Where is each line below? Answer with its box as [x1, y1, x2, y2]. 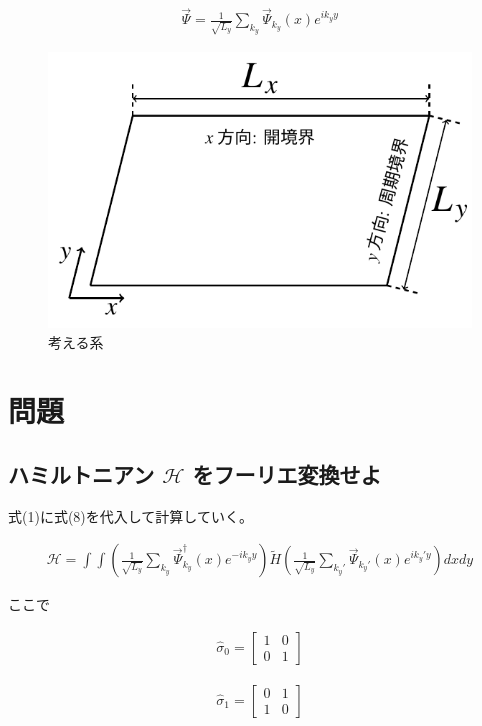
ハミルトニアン [8, 458, 155, 489]
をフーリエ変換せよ [192, 458, 382, 489]
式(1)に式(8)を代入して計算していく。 [8, 505, 253, 526]
